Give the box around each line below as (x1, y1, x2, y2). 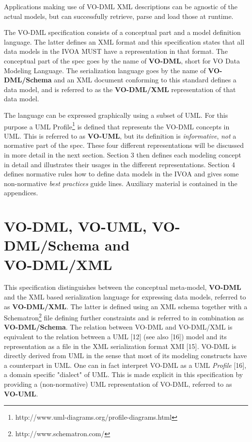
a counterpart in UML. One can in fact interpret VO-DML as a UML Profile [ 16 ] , (4, 360, 247, 370)
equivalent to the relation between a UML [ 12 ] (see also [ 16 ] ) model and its (4, 331, 227, 342)
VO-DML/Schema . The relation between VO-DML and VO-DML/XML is (4, 322, 233, 332)
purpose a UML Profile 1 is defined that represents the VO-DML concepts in (4, 120, 230, 131)
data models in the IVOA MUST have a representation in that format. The (4, 46, 228, 56)
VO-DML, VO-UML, (4, 216, 147, 236)
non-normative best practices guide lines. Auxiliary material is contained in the (4, 178, 237, 188)
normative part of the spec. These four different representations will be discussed (4, 140, 244, 150)
